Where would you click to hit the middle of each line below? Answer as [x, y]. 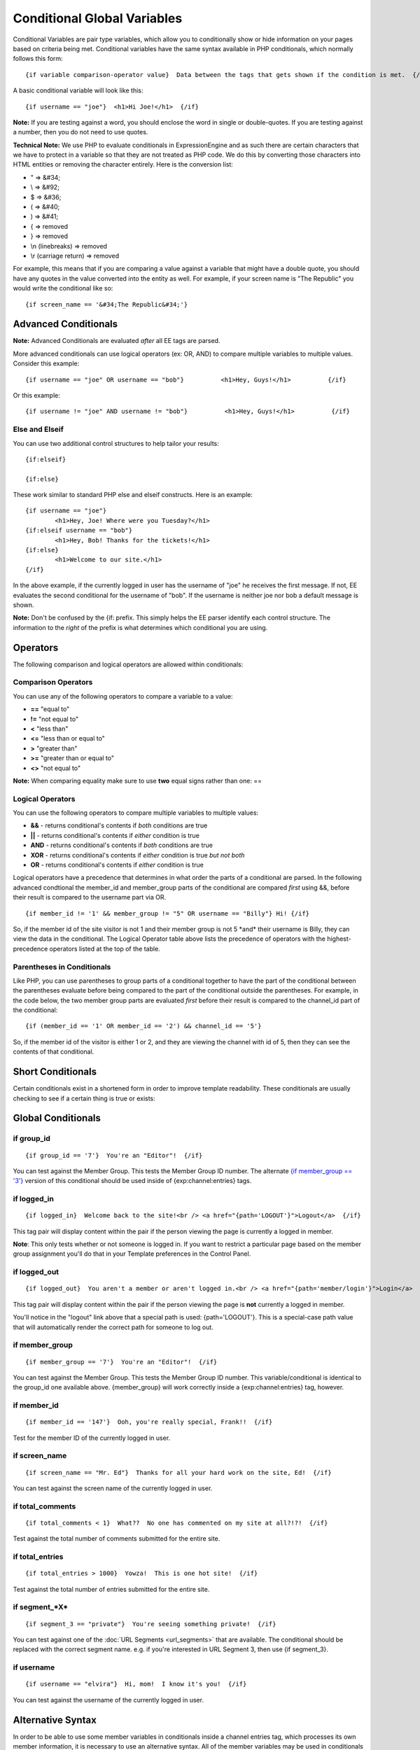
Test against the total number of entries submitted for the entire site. [111, 1589]
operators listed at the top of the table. [105, 948]
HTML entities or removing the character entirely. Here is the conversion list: [123, 164]
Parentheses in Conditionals [62, 967]
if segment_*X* [41, 1607]
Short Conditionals [55, 1072]
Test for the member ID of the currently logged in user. [92, 1438]
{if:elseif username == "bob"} [79, 531]
